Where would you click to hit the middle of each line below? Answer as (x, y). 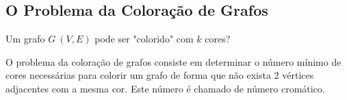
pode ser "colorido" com (144, 39)
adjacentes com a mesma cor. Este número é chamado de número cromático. (165, 88)
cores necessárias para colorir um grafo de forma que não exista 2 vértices (160, 75)
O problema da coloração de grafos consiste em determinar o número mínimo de (173, 61)
